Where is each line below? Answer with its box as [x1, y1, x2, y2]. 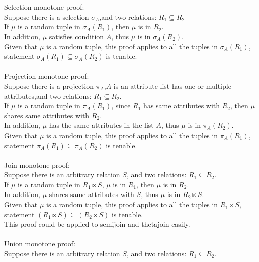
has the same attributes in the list [49, 120, 154, 130]
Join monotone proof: [4, 159, 70, 170]
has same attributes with [143, 100, 220, 111]
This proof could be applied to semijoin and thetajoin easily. [4, 219, 190, 229]
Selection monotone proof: [4, 2, 84, 12]
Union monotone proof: [4, 238, 76, 249]
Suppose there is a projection [4, 80, 94, 91]
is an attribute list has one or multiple [113, 80, 231, 91]
